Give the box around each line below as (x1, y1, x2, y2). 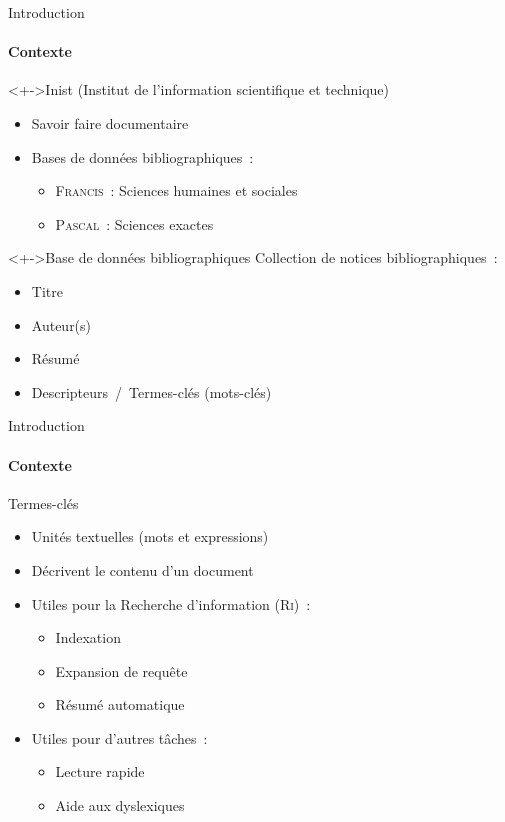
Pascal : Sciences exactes (55, 213, 214, 234)
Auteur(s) (31, 314, 92, 335)
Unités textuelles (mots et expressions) (31, 526, 269, 547)
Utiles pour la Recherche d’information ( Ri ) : (31, 593, 311, 614)
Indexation (55, 627, 121, 648)
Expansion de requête (55, 660, 188, 681)
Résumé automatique (55, 694, 185, 715)
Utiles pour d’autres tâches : (31, 727, 208, 748)
